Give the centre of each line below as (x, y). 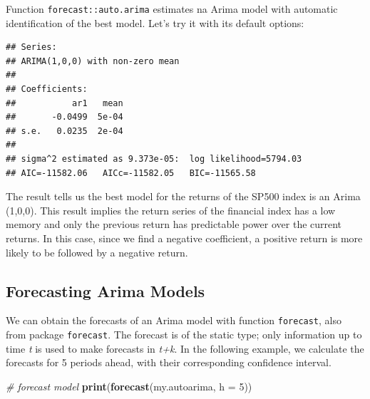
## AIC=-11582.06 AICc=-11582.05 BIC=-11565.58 (131, 173)
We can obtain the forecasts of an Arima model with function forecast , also (174, 320)
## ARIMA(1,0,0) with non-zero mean (93, 61)
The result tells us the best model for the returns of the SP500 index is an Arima (183, 196)
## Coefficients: (47, 89)
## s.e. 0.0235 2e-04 (65, 131)
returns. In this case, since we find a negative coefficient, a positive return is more (184, 238)
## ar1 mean (65, 103)
